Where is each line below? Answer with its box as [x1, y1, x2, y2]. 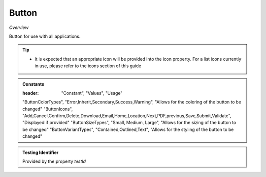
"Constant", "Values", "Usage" [61, 90, 123, 96]
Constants [22, 81, 44, 87]
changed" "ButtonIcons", [22, 106, 73, 112]
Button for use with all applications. [9, 33, 81, 39]
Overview [9, 25, 29, 30]
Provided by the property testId [22, 158, 86, 164]
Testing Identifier [22, 150, 59, 155]
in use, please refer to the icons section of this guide [34, 63, 141, 69]
